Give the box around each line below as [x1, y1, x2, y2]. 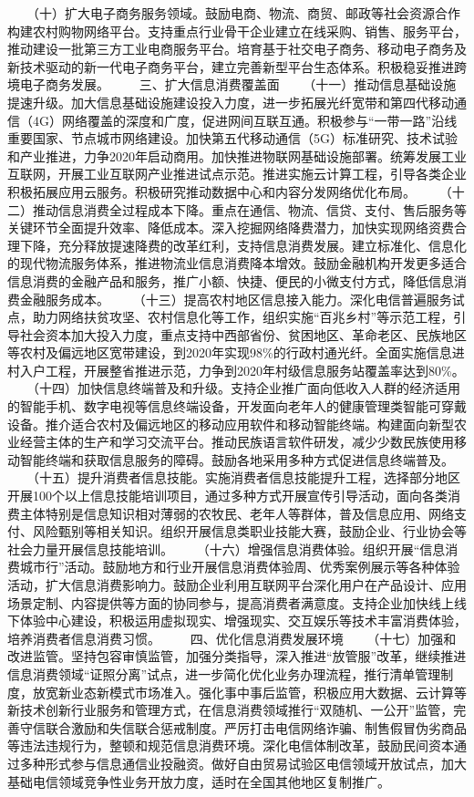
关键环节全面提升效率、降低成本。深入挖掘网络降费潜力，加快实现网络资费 [7, 218, 454, 237]
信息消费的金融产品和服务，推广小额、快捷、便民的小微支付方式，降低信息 [7, 271, 454, 290]
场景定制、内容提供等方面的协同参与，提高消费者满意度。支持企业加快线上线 [7, 593, 467, 612]
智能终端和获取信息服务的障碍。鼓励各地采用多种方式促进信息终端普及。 [19, 450, 454, 469]
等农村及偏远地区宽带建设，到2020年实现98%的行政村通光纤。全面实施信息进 [7, 343, 465, 362]
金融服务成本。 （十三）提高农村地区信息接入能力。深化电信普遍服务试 [19, 289, 465, 308]
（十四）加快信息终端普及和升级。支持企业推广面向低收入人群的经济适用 [32, 378, 460, 398]
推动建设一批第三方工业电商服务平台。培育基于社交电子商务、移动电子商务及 [7, 39, 467, 58]
